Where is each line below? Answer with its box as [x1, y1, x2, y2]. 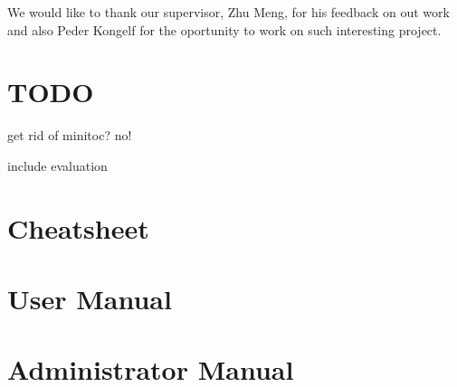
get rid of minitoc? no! [7, 126, 132, 145]
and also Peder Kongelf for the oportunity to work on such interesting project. [7, 20, 442, 39]
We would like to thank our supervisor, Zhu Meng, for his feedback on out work [7, 3, 450, 21]
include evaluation [7, 156, 108, 175]
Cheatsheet [7, 209, 149, 246]
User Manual [7, 280, 172, 317]
